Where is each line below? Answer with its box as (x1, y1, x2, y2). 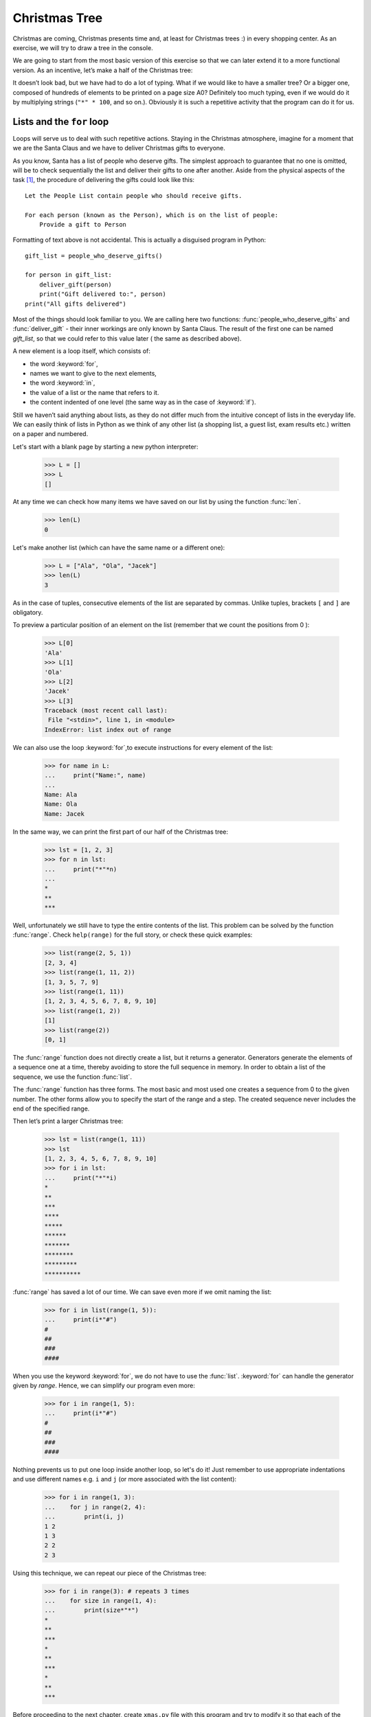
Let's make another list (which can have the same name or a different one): (12, 543, 225, 552)
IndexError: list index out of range (44, 725, 172, 734)
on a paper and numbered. (12, 430, 89, 438)
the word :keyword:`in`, (30, 378, 95, 387)
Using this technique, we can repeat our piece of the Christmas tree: (12, 1569, 207, 1577)
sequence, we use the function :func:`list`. (12, 1072, 132, 1081)
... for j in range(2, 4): (44, 1503, 146, 1511)
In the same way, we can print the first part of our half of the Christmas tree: (12, 828, 229, 836)
